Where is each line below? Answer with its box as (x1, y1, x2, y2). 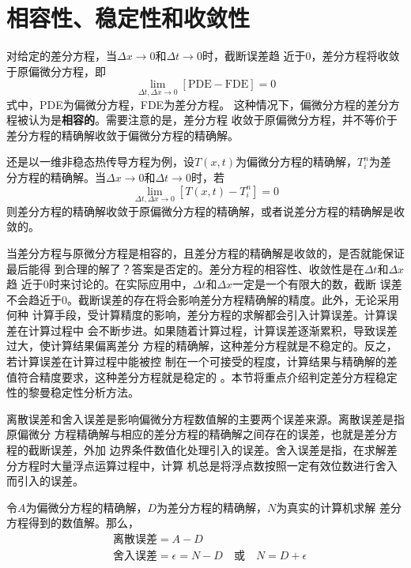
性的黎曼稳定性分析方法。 (6, 384, 139, 401)
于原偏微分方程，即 (6, 62, 106, 79)
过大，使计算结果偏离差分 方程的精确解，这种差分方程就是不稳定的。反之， (6, 337, 398, 354)
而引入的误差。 (6, 472, 84, 489)
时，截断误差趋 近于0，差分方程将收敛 (202, 47, 400, 64)
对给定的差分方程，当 (6, 47, 117, 64)
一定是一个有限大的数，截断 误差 (232, 276, 402, 292)
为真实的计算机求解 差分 (276, 498, 402, 515)
